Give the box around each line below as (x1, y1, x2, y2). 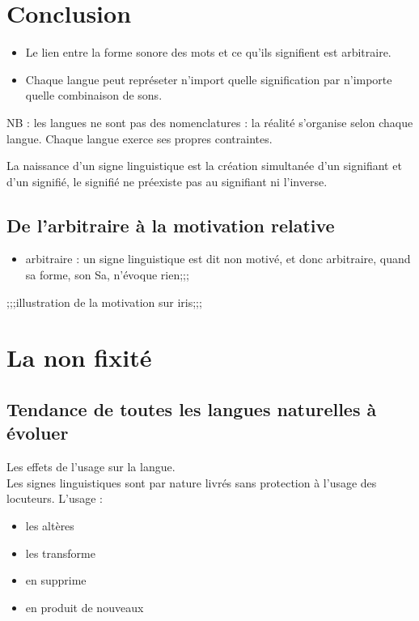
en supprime (25, 572, 87, 589)
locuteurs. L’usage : (6, 490, 103, 507)
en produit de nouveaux (25, 598, 144, 615)
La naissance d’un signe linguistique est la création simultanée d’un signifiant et (6, 157, 402, 174)
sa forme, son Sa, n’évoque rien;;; (25, 266, 189, 283)
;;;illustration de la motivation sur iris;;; (6, 293, 202, 310)
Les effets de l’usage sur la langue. (6, 458, 176, 475)
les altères (25, 517, 74, 534)
